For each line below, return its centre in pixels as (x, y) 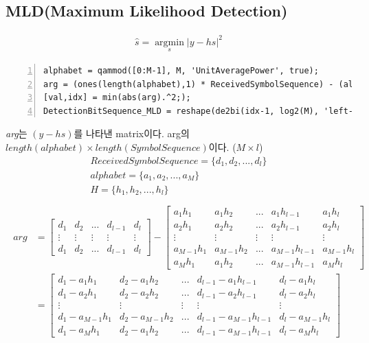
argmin (169, 42)
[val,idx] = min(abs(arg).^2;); (117, 98)
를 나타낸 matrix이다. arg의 (132, 133)
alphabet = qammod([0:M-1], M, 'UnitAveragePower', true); (181, 70)
